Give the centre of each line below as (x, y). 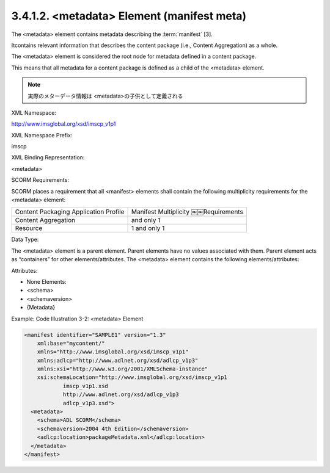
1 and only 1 (148, 228)
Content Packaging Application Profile (70, 212)
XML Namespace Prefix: (42, 135)
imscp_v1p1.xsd (85, 386)
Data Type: (25, 240)
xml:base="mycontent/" (71, 343)
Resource (29, 228)
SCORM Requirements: (40, 180)
